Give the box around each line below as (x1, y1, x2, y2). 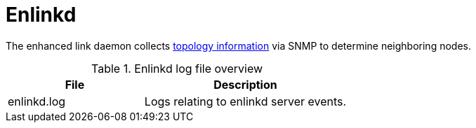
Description (213, 77, 277, 92)
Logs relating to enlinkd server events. (144, 94, 347, 108)
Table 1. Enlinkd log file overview (91, 61, 263, 76)
